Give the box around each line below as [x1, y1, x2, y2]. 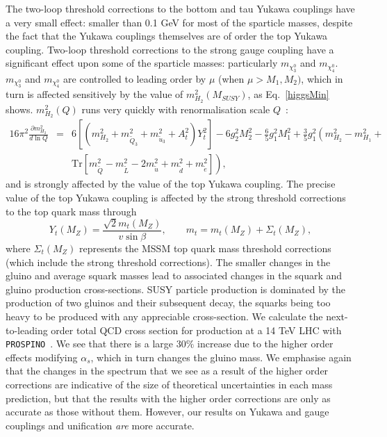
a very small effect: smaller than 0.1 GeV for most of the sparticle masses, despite [6, 15, 353, 29]
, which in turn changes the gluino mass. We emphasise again [90, 349, 352, 364]
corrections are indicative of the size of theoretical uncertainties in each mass [6, 377, 333, 392]
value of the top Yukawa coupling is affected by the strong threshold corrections [6, 190, 346, 204]
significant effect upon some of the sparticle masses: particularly [6, 56, 278, 70]
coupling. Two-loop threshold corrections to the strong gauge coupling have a [6, 42, 334, 56]
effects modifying [6, 349, 78, 364]
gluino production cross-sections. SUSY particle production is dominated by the [6, 281, 346, 296]
